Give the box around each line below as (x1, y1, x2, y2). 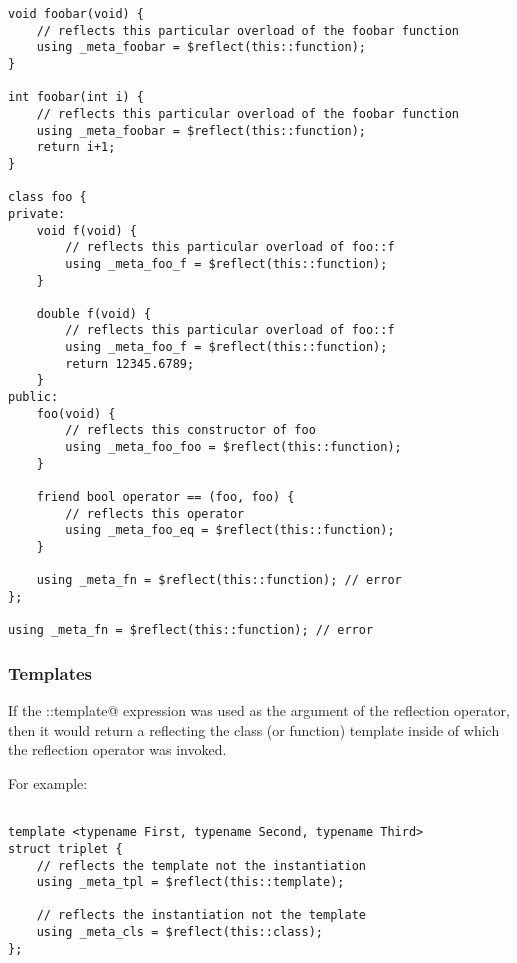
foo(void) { (36, 406, 116, 421)
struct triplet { (8, 841, 123, 856)
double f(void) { (36, 306, 152, 321)
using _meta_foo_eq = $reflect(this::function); (65, 523, 395, 538)
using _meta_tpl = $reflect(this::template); (36, 875, 345, 890)
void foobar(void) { (8, 7, 145, 21)
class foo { (8, 190, 87, 205)
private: (8, 206, 66, 221)
